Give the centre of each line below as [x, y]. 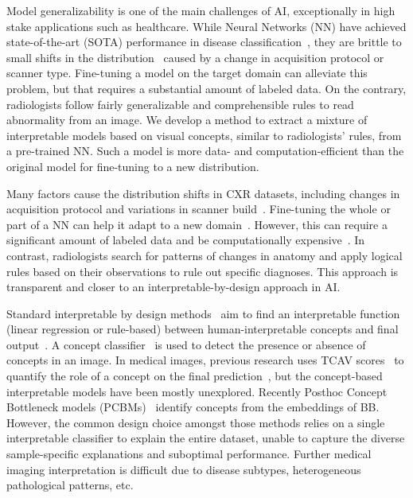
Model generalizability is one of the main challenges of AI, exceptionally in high [201, 10]
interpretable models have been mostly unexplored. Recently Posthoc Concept [197, 391]
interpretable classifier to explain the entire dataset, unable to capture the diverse [206, 438]
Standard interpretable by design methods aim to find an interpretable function [203, 313]
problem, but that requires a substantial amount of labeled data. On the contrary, [206, 88]
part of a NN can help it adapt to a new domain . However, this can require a [197, 224]
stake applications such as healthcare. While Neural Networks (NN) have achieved [206, 26]
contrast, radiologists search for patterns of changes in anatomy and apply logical [205, 255]
